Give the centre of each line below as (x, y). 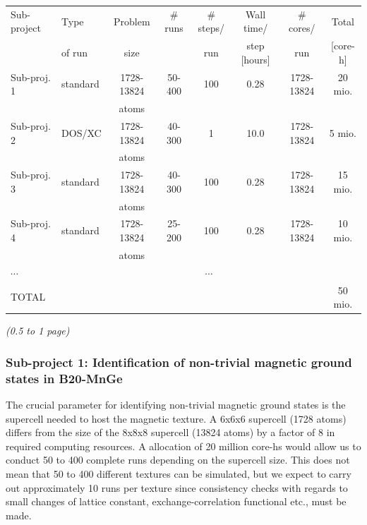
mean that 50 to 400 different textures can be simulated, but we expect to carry (179, 473)
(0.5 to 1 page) (38, 331)
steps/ (211, 28)
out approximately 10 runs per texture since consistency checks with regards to (177, 487)
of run (75, 52)
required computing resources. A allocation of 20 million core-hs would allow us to (183, 446)
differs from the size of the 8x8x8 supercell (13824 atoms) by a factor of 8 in (170, 432)
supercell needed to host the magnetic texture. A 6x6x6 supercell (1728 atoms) (176, 418)
